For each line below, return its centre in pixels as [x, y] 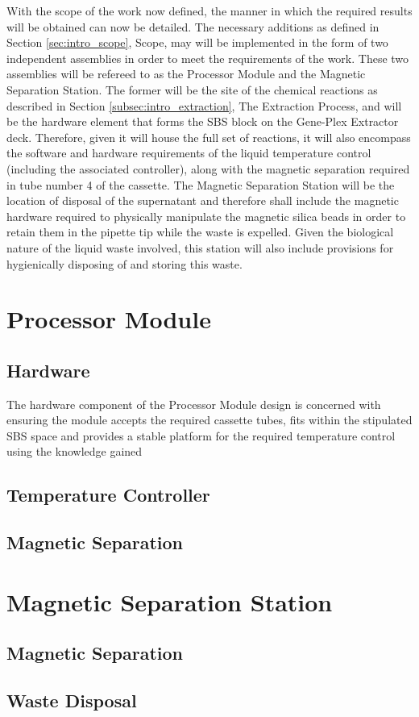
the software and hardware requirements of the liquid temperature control [189, 153]
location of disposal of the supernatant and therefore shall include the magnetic [203, 200]
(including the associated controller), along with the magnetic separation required [208, 168]
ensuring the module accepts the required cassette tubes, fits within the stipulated [209, 420]
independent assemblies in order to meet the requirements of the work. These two [208, 58]
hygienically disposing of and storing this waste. [124, 263]
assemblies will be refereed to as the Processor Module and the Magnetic [186, 74]
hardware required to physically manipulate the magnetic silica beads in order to [206, 216]
